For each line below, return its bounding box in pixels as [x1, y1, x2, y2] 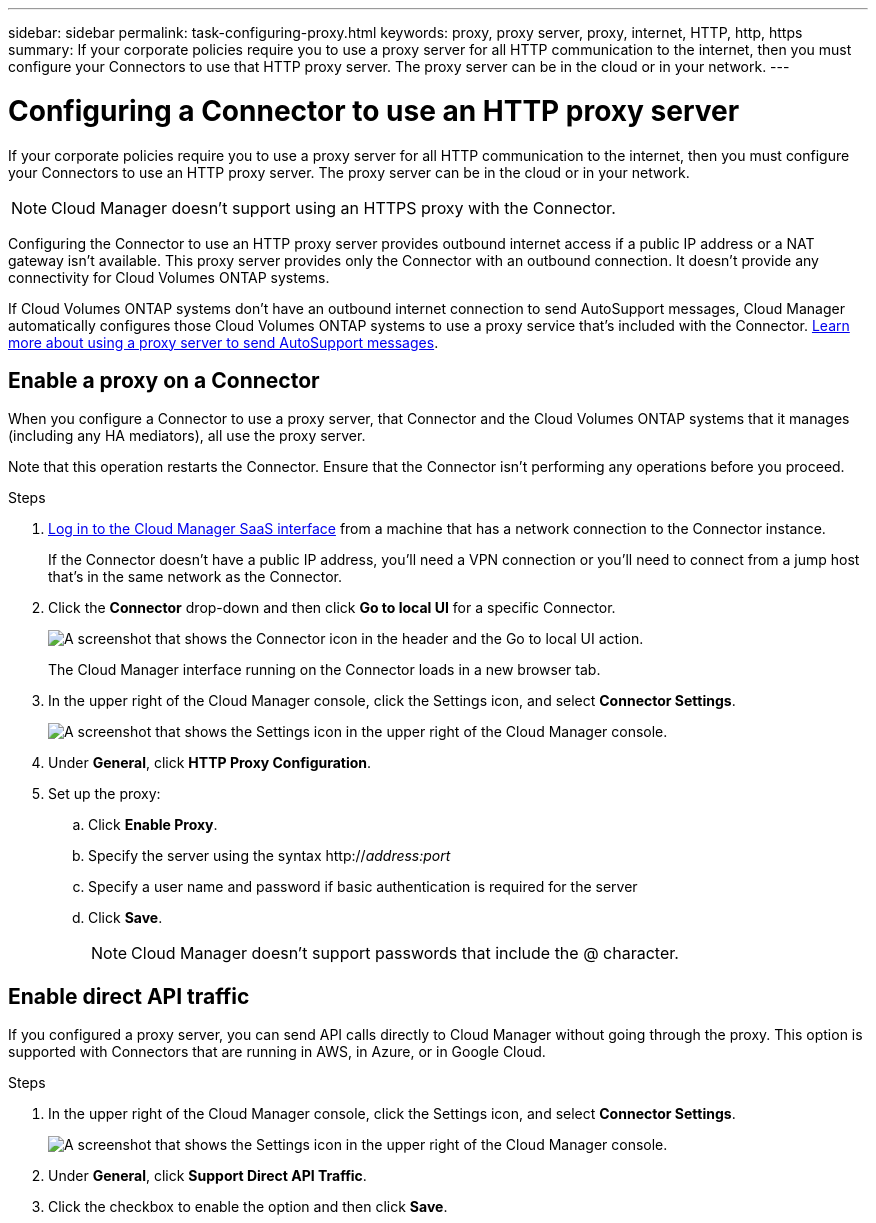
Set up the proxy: [48, 785, 161, 803]
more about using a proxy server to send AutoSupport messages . [8, 333, 439, 351]
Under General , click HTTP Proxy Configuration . [48, 754, 372, 772]
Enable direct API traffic [8, 983, 250, 1009]
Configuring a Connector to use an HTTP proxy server [8, 93, 740, 128]
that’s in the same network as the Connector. [48, 568, 343, 586]
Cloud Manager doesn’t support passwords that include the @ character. [131, 943, 679, 964]
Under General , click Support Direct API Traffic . [48, 1167, 367, 1185]
